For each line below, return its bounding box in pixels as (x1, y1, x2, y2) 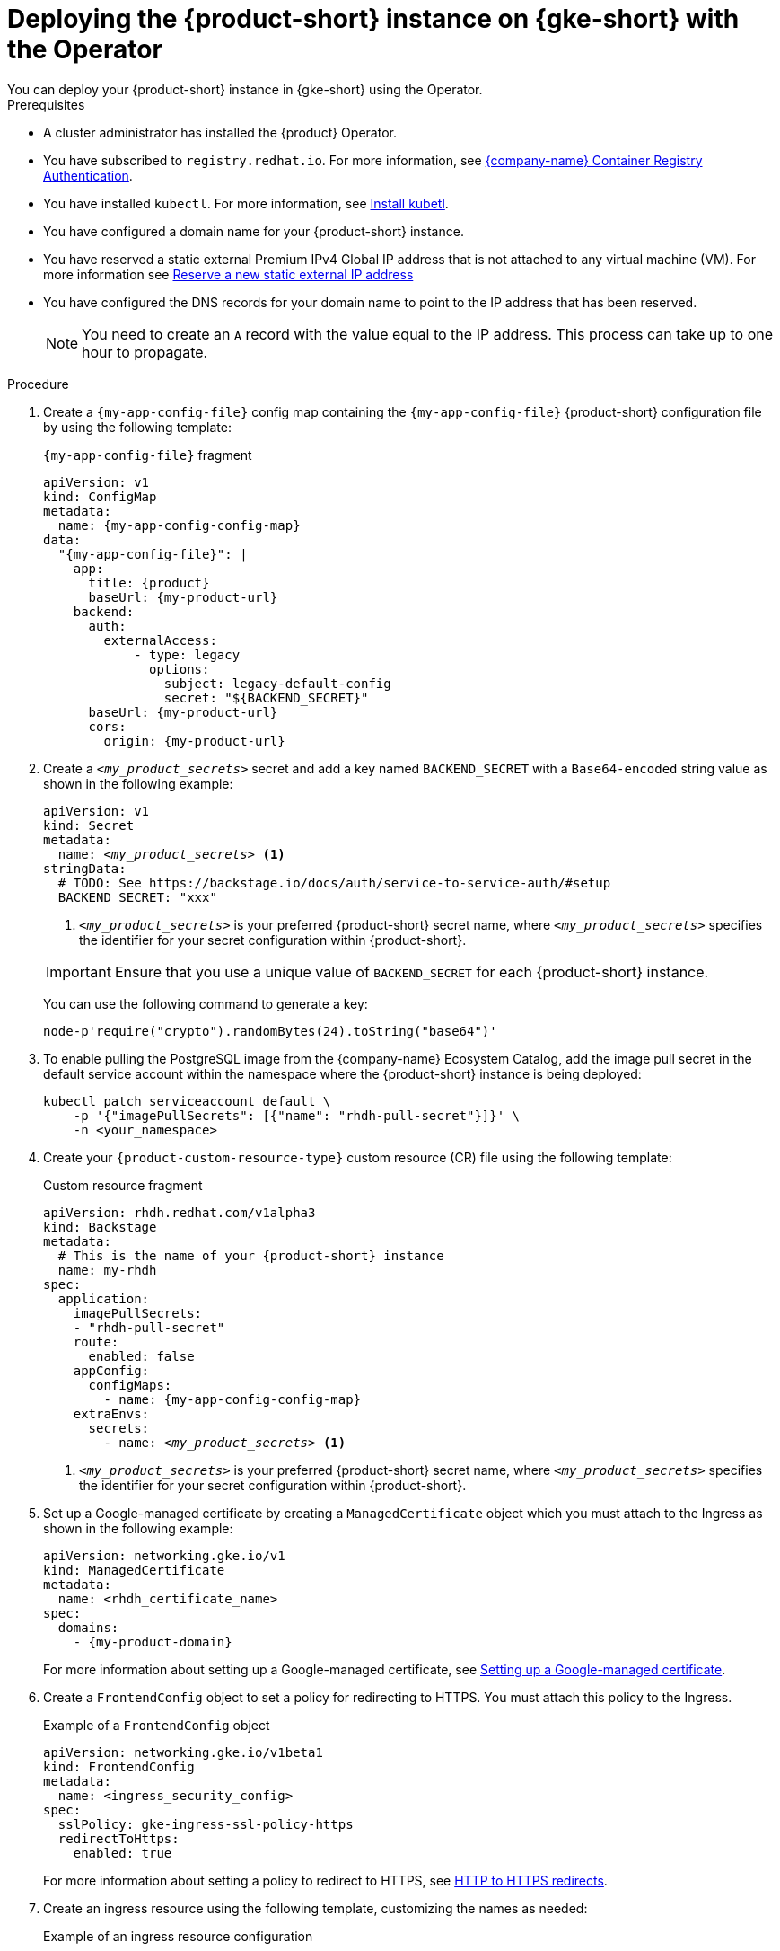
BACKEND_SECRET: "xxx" (57, 889, 217, 905)
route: (73, 1334, 119, 1349)
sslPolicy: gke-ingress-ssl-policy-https (57, 1816, 354, 1832)
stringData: (43, 861, 127, 876)
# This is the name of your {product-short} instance (57, 1248, 444, 1263)
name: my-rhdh (57, 1262, 157, 1277)
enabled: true (73, 1845, 172, 1860)
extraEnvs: (73, 1406, 150, 1421)
